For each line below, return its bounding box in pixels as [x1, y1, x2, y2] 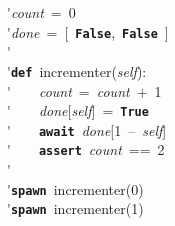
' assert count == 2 [7, 139, 165, 160]
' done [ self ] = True [7, 100, 149, 121]
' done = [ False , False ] [7, 21, 169, 42]
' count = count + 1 [7, 80, 162, 101]
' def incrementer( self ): [7, 60, 147, 81]
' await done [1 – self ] [7, 119, 167, 140]
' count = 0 [7, 2, 76, 22]
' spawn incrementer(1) [7, 198, 144, 219]
